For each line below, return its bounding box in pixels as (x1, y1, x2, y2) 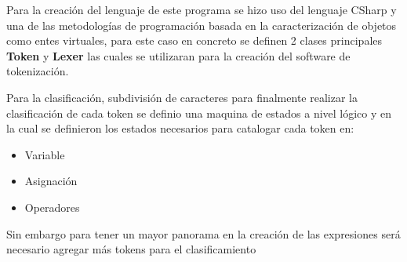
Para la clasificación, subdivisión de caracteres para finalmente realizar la (6, 89, 358, 105)
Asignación (24, 173, 78, 189)
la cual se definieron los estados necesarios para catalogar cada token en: (6, 120, 354, 136)
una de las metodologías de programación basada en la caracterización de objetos (6, 16, 397, 33)
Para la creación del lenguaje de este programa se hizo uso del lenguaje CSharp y (6, 2, 397, 17)
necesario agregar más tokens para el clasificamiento (6, 241, 256, 257)
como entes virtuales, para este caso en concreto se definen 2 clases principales (6, 32, 383, 49)
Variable (24, 146, 65, 162)
